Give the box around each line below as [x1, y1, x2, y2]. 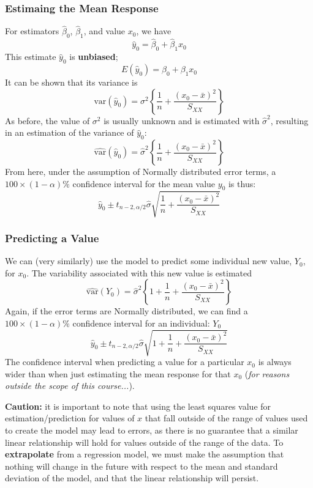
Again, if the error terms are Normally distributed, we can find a [5, 305, 248, 317]
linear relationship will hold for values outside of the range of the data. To [5, 435, 284, 448]
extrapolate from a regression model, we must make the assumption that [5, 448, 284, 460]
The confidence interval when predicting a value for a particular [5, 355, 244, 368]
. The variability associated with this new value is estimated [26, 266, 252, 279]
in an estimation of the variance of [5, 126, 134, 139]
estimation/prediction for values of [5, 412, 135, 424]
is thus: [228, 177, 256, 190]
